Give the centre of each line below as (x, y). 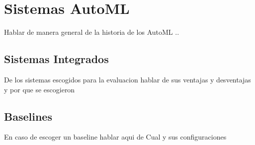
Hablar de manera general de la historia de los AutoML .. (92, 32)
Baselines (28, 116)
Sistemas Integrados (56, 59)
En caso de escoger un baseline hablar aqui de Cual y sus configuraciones (115, 137)
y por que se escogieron (40, 89)
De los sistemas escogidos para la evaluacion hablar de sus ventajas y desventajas (127, 79)
